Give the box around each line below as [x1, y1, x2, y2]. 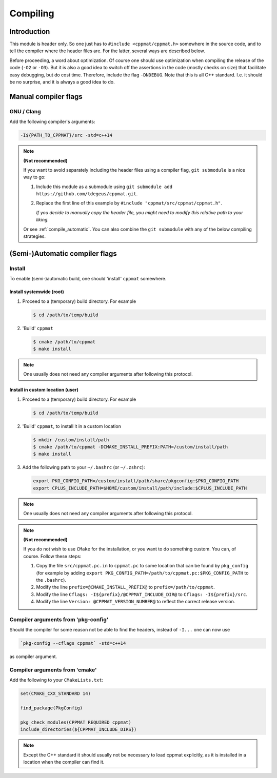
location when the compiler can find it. [23, 759, 105, 765]
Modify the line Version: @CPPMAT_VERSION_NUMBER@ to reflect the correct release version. [36, 599, 235, 605]
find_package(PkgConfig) [20, 705, 83, 711]
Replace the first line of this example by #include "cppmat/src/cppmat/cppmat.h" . [36, 200, 223, 206]
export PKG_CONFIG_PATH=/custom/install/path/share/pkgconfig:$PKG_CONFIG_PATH [33, 478, 239, 484]
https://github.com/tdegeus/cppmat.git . [36, 191, 138, 197]
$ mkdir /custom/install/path [33, 437, 109, 443]
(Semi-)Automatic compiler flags [9, 249, 117, 258]
